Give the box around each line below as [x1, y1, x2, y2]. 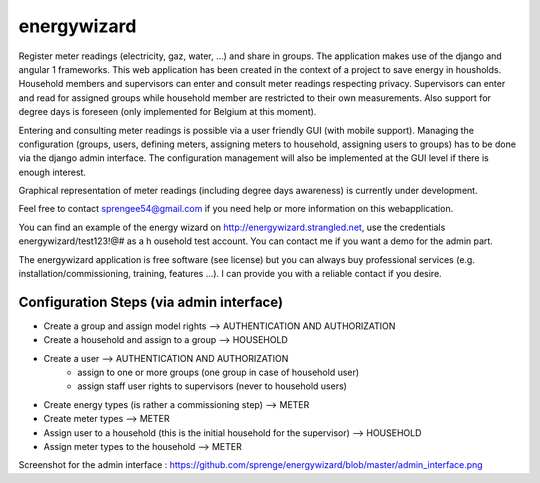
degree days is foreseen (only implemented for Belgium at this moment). [18, 106, 317, 118]
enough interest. [18, 166, 87, 178]
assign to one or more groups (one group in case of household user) [77, 366, 360, 379]
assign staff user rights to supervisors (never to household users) [77, 380, 347, 392]
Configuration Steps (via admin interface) [18, 293, 284, 310]
